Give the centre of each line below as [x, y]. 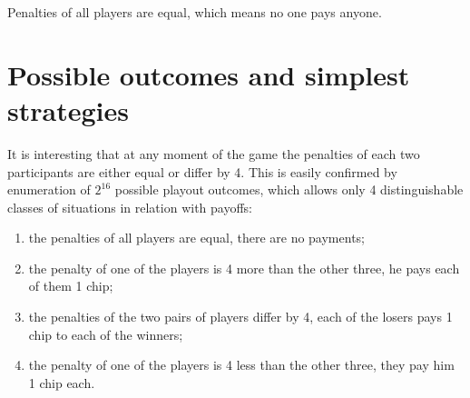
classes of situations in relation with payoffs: [130, 207]
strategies [68, 109]
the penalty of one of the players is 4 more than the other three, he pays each [244, 268]
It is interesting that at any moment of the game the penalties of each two [214, 153]
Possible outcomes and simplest [209, 74]
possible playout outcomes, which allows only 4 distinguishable [289, 189]
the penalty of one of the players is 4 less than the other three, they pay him [241, 365]
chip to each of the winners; [106, 334]
